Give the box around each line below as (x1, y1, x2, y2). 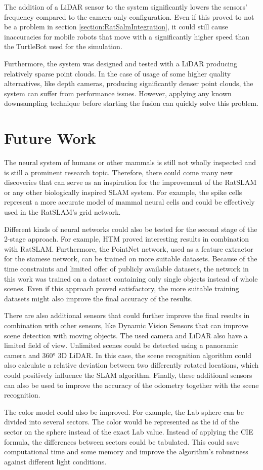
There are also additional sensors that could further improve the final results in (4, 310, 250, 321)
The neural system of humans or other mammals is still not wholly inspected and (4, 157, 256, 168)
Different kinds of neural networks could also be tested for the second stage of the (4, 223, 257, 234)
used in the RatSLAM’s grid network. (4, 207, 121, 217)
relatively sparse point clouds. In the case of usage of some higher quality (4, 68, 231, 79)
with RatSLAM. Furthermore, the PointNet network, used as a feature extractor (4, 243, 253, 254)
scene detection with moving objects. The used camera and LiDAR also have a (4, 330, 248, 340)
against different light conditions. (4, 456, 107, 466)
